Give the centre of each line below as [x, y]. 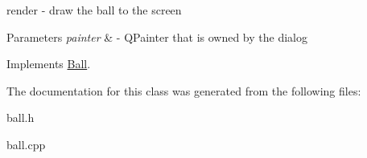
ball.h [21, 117]
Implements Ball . [49, 64]
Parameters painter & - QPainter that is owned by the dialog [157, 36]
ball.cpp [26, 144]
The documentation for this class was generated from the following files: [184, 90]
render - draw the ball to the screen [94, 10]
